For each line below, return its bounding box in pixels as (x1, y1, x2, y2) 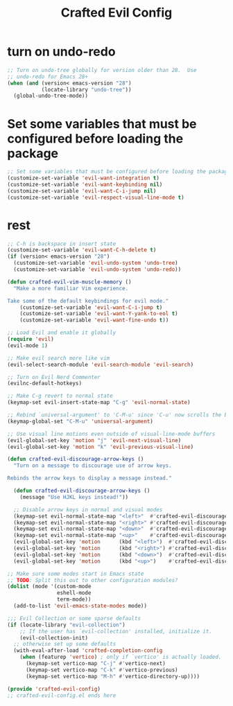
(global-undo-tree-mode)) (13, 92, 89, 100)
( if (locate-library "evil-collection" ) (7, 621, 126, 628)
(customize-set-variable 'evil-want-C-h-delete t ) (7, 247, 157, 254)
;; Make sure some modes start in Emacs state (7, 570, 144, 577)
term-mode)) (56, 596, 92, 603)
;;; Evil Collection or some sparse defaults (7, 615, 141, 621)
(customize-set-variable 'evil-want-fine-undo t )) (19, 317, 169, 324)
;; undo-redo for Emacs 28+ (7, 73, 89, 80)
